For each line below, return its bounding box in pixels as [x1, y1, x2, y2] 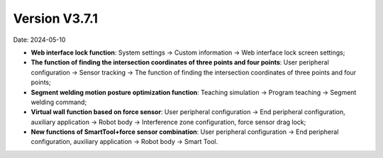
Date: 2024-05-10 [13, 35, 66, 44]
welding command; [30, 98, 87, 106]
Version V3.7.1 [13, 11, 99, 26]
